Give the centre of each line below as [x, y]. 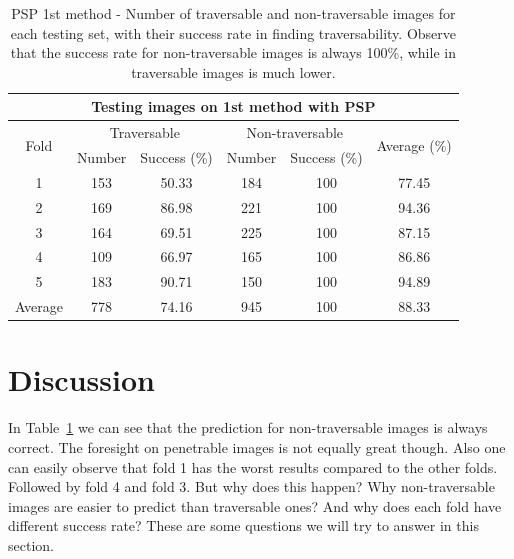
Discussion [81, 379]
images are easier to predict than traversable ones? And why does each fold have [255, 505]
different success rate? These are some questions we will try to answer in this [243, 525]
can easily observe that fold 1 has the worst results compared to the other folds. [253, 466]
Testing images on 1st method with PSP [233, 106]
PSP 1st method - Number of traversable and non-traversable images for [233, 13]
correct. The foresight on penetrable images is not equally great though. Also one [257, 446]
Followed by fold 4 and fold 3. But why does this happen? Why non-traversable [251, 486]
